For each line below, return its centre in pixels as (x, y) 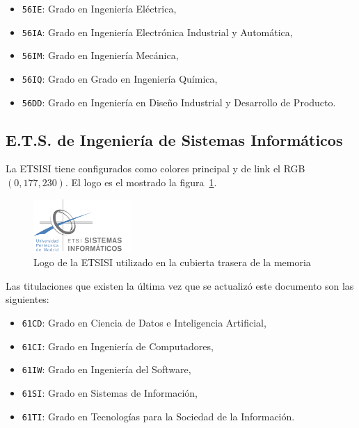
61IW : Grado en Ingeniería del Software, (106, 369)
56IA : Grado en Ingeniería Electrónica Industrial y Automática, (157, 32)
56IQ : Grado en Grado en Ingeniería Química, (120, 78)
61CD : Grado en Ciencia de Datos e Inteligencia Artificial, (144, 323)
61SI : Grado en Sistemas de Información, (110, 392)
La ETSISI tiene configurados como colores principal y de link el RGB (155, 168)
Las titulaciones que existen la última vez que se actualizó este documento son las (180, 285)
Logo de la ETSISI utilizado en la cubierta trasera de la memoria (172, 262)
